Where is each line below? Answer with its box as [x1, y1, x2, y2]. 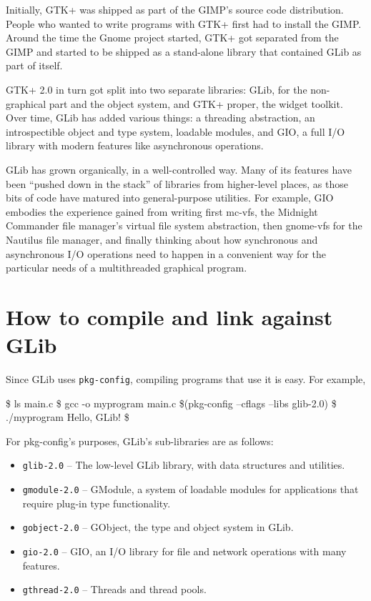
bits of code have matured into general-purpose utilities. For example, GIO [6, 190, 334, 205]
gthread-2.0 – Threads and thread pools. [22, 582, 207, 597]
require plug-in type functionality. [22, 495, 171, 510]
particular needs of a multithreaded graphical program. [6, 260, 247, 275]
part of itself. [6, 58, 63, 73]
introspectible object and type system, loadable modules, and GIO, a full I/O [6, 124, 345, 139]
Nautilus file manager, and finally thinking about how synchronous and [6, 232, 318, 247]
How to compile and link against [6, 302, 333, 331]
